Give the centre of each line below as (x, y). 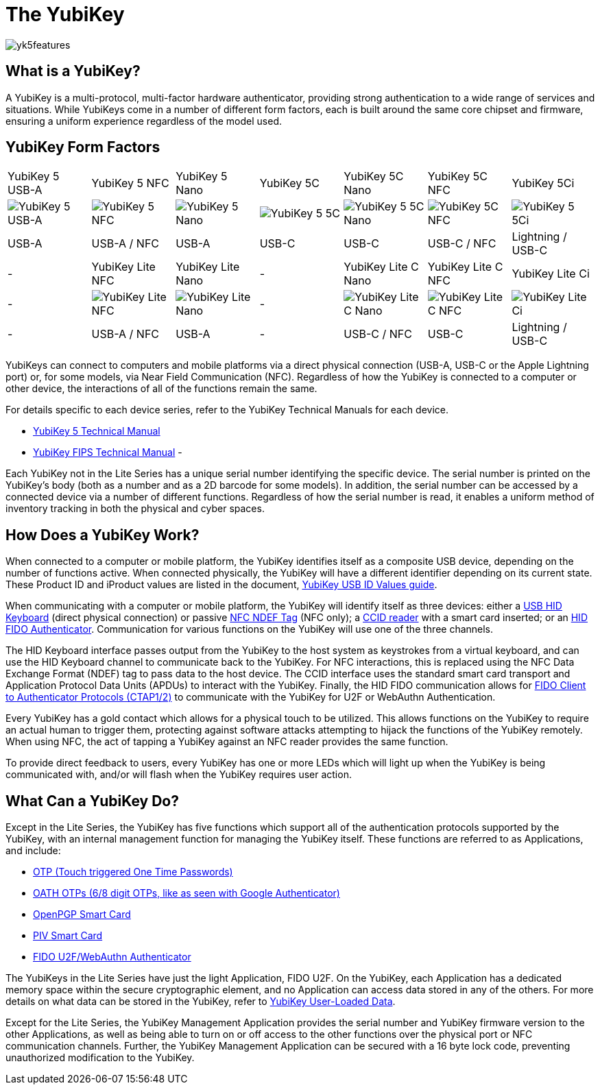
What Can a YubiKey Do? (92, 801)
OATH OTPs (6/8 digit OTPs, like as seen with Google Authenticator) (187, 893)
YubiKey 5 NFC (130, 183)
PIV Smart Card (68, 936)
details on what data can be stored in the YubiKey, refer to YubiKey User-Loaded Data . (201, 1002)
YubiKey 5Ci (543, 183)
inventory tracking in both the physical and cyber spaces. (135, 509)
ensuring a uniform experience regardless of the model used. (144, 121)
